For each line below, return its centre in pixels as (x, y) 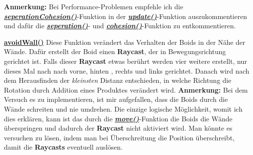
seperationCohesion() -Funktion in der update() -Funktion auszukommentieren (126, 16)
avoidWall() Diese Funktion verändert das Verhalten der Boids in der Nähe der (125, 42)
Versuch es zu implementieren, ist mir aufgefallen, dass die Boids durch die (116, 99)
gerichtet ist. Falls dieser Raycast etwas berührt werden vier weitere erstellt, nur (126, 61)
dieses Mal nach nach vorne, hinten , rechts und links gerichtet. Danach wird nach (127, 70)
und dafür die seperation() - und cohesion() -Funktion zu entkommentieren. (120, 26)
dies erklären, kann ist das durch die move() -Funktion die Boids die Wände (118, 118)
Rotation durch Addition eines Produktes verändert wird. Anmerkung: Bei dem (126, 89)
